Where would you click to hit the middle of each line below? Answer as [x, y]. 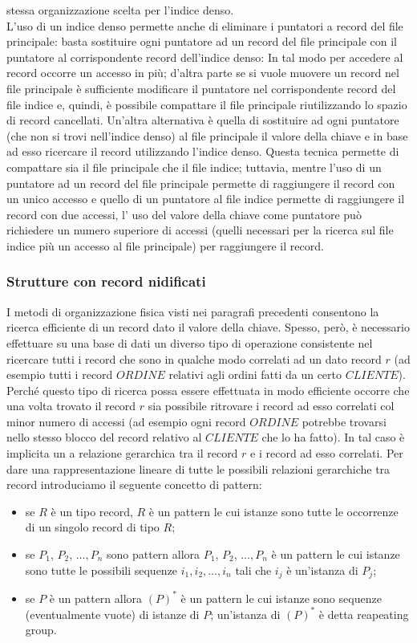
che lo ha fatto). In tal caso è [333, 437]
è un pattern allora [96, 598]
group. [41, 630]
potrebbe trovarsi [344, 421]
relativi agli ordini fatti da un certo [255, 374]
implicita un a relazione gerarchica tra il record [122, 453]
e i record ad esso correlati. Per [327, 453]
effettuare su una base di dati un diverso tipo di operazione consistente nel [190, 342]
